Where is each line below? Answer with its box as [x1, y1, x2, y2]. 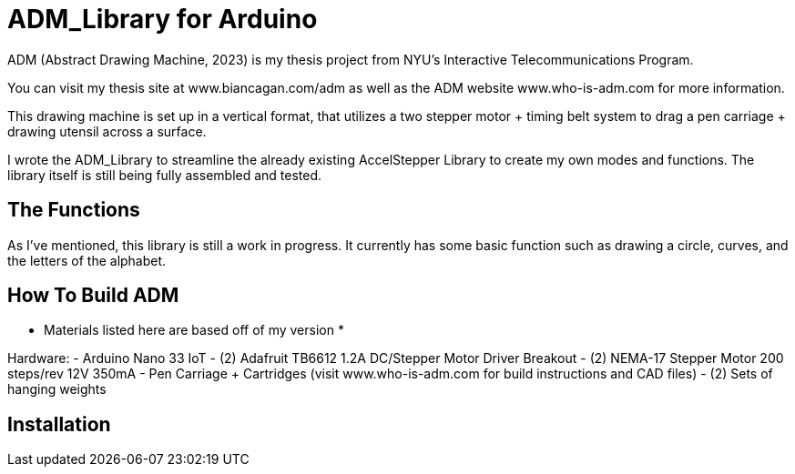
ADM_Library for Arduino [7, 4, 318, 35]
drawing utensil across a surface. [7, 123, 207, 139]
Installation [7, 412, 111, 436]
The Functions [7, 198, 140, 222]
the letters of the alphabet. [7, 252, 167, 268]
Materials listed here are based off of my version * [44, 322, 344, 338]
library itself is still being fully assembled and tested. [7, 166, 322, 183]
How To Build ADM [7, 284, 179, 308]
